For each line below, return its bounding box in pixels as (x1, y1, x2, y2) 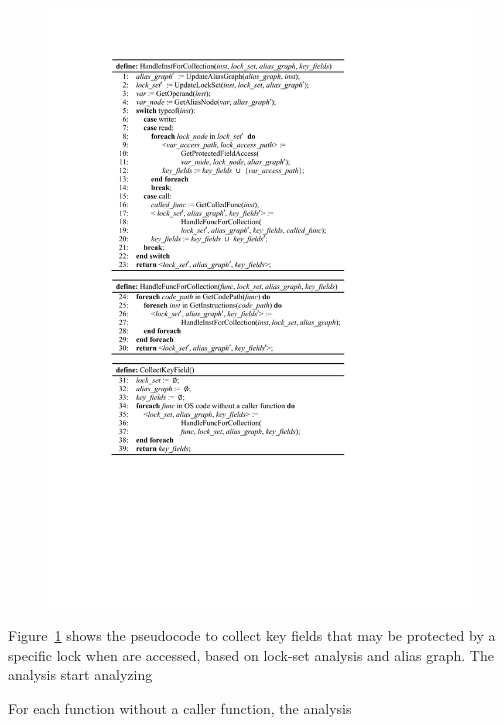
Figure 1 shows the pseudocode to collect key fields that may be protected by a (8, 625, 496, 646)
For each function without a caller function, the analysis (8, 698, 352, 719)
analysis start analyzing (8, 664, 153, 685)
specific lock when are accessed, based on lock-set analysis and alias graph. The (8, 644, 494, 665)
